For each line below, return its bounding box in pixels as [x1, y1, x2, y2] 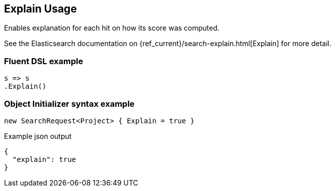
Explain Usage [4, 3, 77, 15]
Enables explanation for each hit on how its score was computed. [4, 24, 219, 33]
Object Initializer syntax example [4, 98, 135, 109]
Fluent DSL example [4, 56, 83, 66]
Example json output [4, 131, 72, 140]
